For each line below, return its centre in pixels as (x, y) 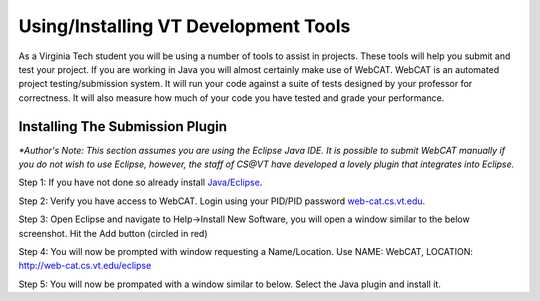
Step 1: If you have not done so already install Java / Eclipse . (140, 182)
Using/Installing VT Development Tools (184, 26)
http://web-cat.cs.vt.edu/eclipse (85, 266)
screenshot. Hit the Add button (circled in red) (113, 233)
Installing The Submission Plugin (123, 126)
